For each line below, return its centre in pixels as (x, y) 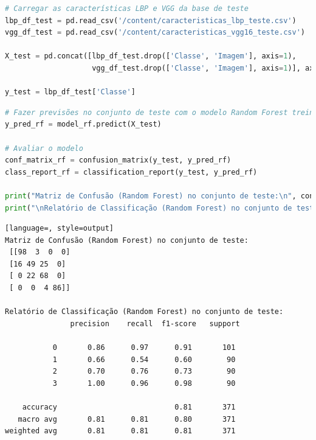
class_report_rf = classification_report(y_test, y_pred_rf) (131, 172)
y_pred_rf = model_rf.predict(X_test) (83, 124)
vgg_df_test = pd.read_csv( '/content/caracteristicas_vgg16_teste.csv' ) (155, 33)
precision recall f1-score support (155, 323)
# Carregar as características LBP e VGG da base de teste (127, 9)
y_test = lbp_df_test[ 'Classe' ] (70, 92)
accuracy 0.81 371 (129, 407)
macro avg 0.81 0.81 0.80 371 (127, 419)
